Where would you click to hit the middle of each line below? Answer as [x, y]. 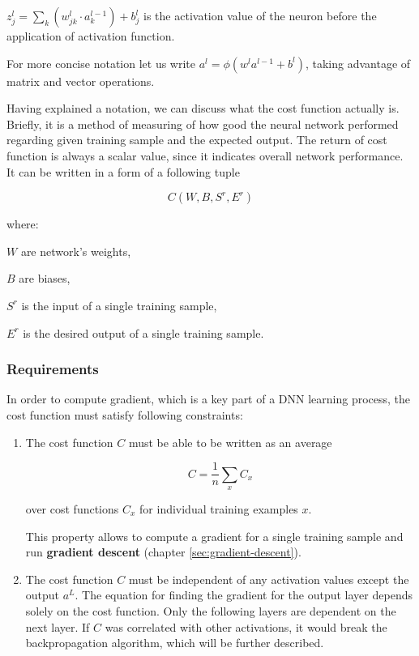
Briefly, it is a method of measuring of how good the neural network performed [203, 124]
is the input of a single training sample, [119, 305]
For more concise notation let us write [101, 63]
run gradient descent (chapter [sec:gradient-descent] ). [163, 552]
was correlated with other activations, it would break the [246, 626]
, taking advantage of [358, 63]
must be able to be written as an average [230, 442]
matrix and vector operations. [81, 81]
